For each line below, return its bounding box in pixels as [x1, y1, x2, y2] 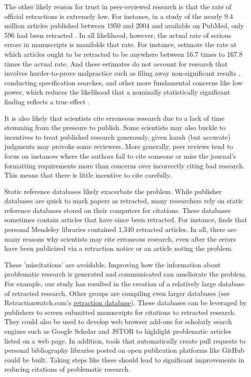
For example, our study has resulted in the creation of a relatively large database [4, 279, 245, 289]
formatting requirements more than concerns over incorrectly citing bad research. [4, 160, 245, 170]
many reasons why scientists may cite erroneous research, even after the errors [4, 233, 236, 244]
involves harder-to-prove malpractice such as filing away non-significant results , [4, 68, 241, 78]
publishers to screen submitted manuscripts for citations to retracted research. [4, 307, 236, 317]
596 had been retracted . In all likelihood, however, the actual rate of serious [4, 30, 231, 40]
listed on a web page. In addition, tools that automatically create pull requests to [4, 335, 246, 345]
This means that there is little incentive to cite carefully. [4, 170, 172, 180]
